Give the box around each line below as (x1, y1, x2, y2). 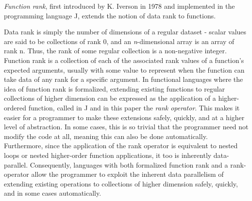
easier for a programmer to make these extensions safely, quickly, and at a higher (4, 112, 245, 122)
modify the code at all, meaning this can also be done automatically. (4, 131, 208, 141)
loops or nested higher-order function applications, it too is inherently (4, 150, 212, 160)
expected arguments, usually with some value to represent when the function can (4, 64, 245, 75)
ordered (4, 102, 26, 112)
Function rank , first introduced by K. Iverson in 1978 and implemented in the (4, 1, 235, 11)
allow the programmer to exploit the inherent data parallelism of (31, 169, 224, 179)
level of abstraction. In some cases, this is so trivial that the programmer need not (4, 122, 249, 132)
